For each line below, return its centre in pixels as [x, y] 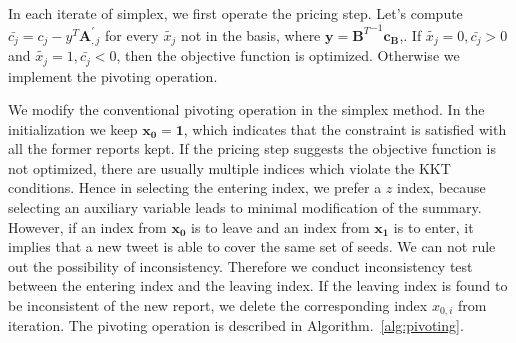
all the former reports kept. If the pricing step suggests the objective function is [252, 148]
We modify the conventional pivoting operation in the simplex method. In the [246, 109]
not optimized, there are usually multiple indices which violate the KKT [229, 167]
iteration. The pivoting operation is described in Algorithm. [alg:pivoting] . [236, 325]
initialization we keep [73, 128]
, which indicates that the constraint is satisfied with [345, 128]
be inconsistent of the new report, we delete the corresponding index [218, 305]
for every [132, 34]
